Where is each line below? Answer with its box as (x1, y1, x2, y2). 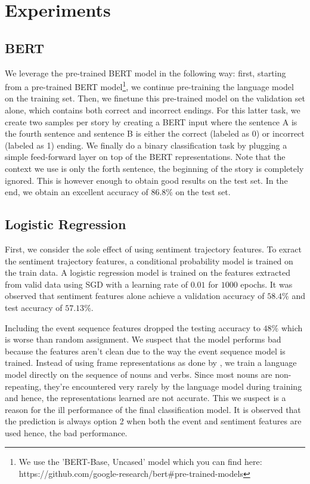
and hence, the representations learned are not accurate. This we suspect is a (5, 391, 286, 404)
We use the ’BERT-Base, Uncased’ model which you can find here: (18, 455, 262, 468)
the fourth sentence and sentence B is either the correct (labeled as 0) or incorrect (5, 127, 305, 140)
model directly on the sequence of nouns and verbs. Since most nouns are (5, 368, 272, 380)
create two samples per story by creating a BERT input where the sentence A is (5, 115, 297, 128)
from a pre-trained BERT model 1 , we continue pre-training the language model (5, 79, 294, 93)
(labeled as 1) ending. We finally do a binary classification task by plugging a (5, 138, 287, 151)
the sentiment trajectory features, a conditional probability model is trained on (5, 254, 293, 267)
